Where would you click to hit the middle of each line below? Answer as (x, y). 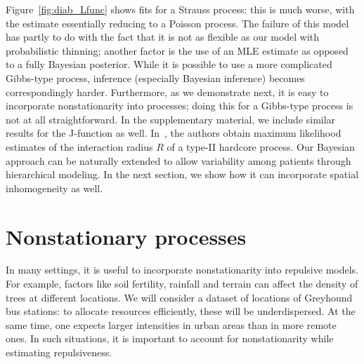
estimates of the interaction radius (79, 146)
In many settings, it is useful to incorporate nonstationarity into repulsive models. (182, 270)
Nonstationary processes (126, 236)
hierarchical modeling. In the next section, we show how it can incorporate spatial (182, 174)
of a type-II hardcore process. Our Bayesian (261, 146)
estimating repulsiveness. (59, 352)
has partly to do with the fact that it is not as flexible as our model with (163, 37)
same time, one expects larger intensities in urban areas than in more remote (171, 324)
